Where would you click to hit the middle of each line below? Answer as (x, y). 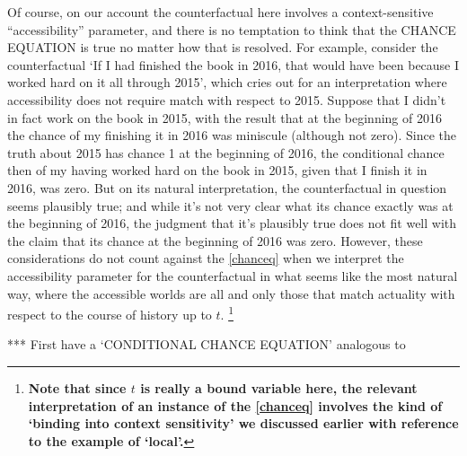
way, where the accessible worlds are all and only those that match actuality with (231, 293)
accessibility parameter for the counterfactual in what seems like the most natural (233, 275)
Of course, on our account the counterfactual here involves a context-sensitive (220, 12)
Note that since (77, 387)
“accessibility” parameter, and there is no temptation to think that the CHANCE (232, 29)
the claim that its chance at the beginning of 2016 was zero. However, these (215, 240)
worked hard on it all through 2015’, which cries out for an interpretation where (227, 82)
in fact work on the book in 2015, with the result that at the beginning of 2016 (225, 117)
